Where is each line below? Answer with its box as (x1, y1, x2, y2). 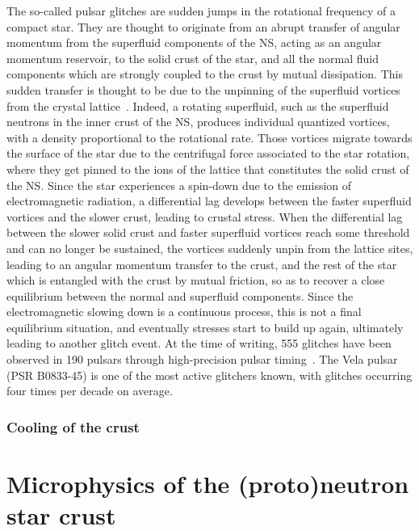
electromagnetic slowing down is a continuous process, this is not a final (6, 303, 362, 320)
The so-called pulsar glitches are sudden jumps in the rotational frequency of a (6, 2, 396, 19)
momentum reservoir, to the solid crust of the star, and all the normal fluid (6, 49, 379, 66)
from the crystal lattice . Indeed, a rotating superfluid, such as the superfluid (6, 97, 389, 114)
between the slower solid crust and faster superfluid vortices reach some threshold (6, 224, 410, 241)
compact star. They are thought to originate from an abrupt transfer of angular (6, 18, 400, 35)
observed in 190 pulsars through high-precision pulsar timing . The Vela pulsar (6, 351, 398, 368)
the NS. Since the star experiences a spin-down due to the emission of (6, 176, 352, 193)
